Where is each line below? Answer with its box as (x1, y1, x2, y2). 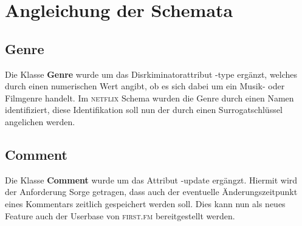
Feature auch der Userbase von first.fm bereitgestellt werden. (5, 209, 235, 222)
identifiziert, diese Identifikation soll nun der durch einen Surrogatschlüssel (5, 103, 283, 116)
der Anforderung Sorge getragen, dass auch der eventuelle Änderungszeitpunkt (5, 185, 298, 198)
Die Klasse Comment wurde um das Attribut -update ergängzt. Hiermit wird (5, 173, 298, 186)
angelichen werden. (5, 115, 75, 128)
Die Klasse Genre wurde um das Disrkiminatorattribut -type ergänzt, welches (5, 67, 298, 80)
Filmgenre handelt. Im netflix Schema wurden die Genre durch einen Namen (5, 91, 294, 104)
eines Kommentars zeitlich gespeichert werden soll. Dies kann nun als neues (5, 197, 286, 210)
